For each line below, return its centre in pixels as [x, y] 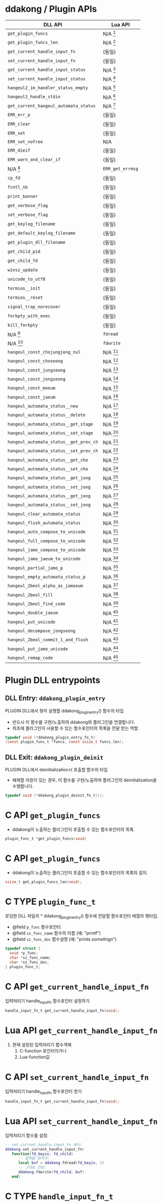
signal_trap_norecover [34, 307]
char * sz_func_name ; [30, 958]
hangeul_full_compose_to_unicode [47, 541]
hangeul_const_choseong [35, 361]
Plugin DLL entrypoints [53, 680]
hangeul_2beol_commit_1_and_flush [48, 640]
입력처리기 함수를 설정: [27, 1135]
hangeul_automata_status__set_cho [48, 469]
